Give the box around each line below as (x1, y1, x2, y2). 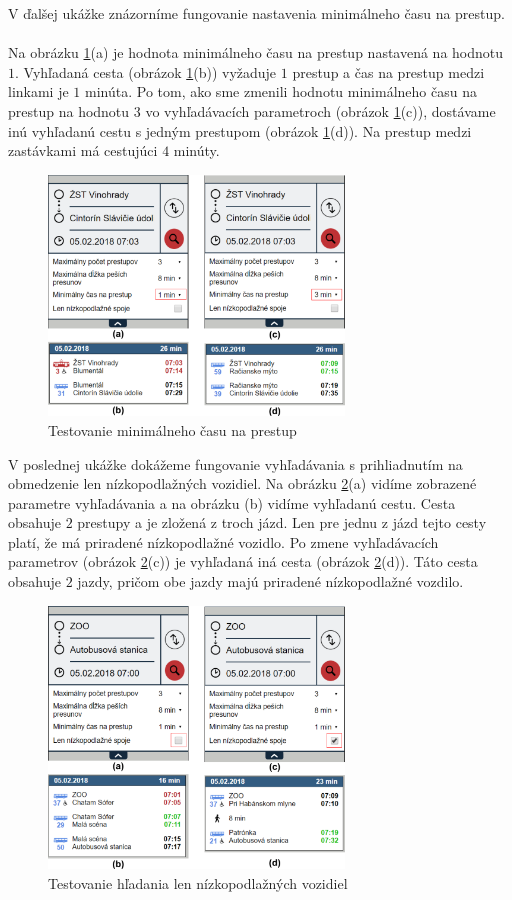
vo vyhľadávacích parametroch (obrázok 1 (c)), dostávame (145, 100, 496, 121)
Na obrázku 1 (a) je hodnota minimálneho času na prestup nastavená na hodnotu (8, 42, 504, 63)
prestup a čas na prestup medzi (292, 61, 485, 82)
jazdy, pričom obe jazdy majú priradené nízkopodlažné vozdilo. (77, 571, 464, 592)
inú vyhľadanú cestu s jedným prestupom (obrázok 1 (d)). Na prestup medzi (8, 120, 472, 141)
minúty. (173, 140, 220, 161)
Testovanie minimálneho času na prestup (48, 419, 297, 440)
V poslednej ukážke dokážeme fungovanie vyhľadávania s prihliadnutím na (8, 453, 463, 474)
